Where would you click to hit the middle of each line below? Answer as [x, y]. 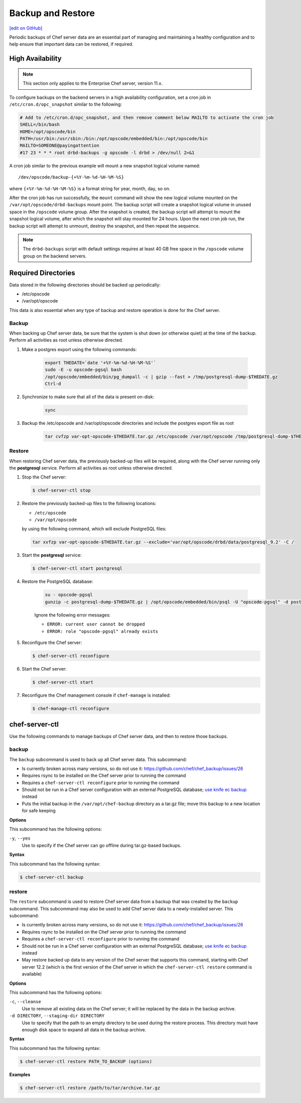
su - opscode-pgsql [69, 595]
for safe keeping [39, 811]
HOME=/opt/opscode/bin [48, 131]
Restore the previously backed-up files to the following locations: [89, 504]
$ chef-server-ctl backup [52, 877]
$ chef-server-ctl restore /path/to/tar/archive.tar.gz [90, 1088]
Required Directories [42, 273]
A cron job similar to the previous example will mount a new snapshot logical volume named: [105, 166]
